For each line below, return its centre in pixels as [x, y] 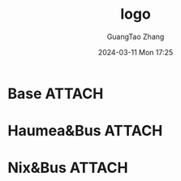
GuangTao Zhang [136, 37]
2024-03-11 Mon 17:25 [136, 52]
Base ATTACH [56, 93]
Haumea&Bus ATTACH [85, 131]
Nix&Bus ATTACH [68, 168]
